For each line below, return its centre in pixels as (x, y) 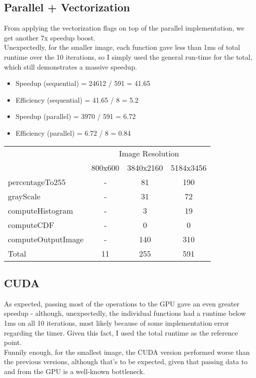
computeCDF (31, 225)
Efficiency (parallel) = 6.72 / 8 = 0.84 (73, 132)
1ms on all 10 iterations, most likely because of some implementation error (117, 322)
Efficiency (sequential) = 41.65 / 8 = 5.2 (77, 99)
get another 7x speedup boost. (50, 37)
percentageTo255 (37, 182)
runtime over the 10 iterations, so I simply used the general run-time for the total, (128, 57)
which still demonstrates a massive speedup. (71, 66)
